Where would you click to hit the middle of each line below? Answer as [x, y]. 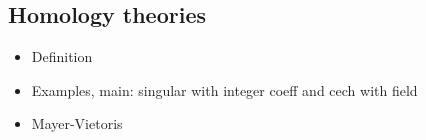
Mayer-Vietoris [77, 123]
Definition [62, 56]
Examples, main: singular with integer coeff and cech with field [224, 89]
